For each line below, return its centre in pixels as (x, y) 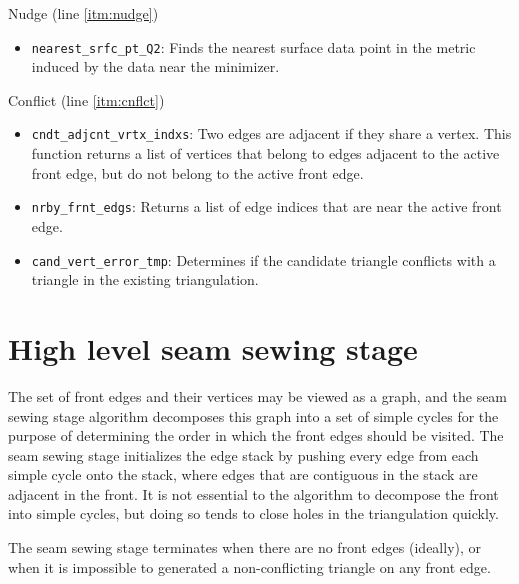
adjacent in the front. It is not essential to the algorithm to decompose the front (253, 493)
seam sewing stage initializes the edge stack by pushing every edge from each (243, 454)
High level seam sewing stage (213, 347)
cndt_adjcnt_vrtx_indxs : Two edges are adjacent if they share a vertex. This (271, 133)
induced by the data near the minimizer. (155, 66)
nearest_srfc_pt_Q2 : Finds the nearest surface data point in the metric (253, 46)
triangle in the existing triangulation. (145, 279)
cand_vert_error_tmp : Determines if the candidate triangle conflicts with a (263, 259)
